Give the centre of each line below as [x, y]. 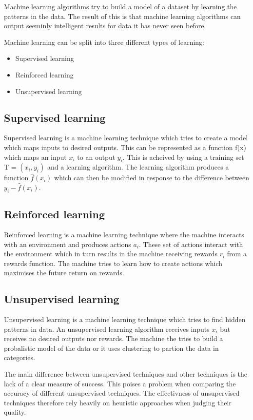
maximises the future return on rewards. [64, 273]
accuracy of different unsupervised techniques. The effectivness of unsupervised [122, 393]
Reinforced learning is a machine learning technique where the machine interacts [124, 234]
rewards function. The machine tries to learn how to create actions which [113, 263]
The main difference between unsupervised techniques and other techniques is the [126, 374]
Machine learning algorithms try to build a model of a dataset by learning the [120, 6]
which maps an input [35, 157]
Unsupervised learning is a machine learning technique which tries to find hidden [125, 319]
